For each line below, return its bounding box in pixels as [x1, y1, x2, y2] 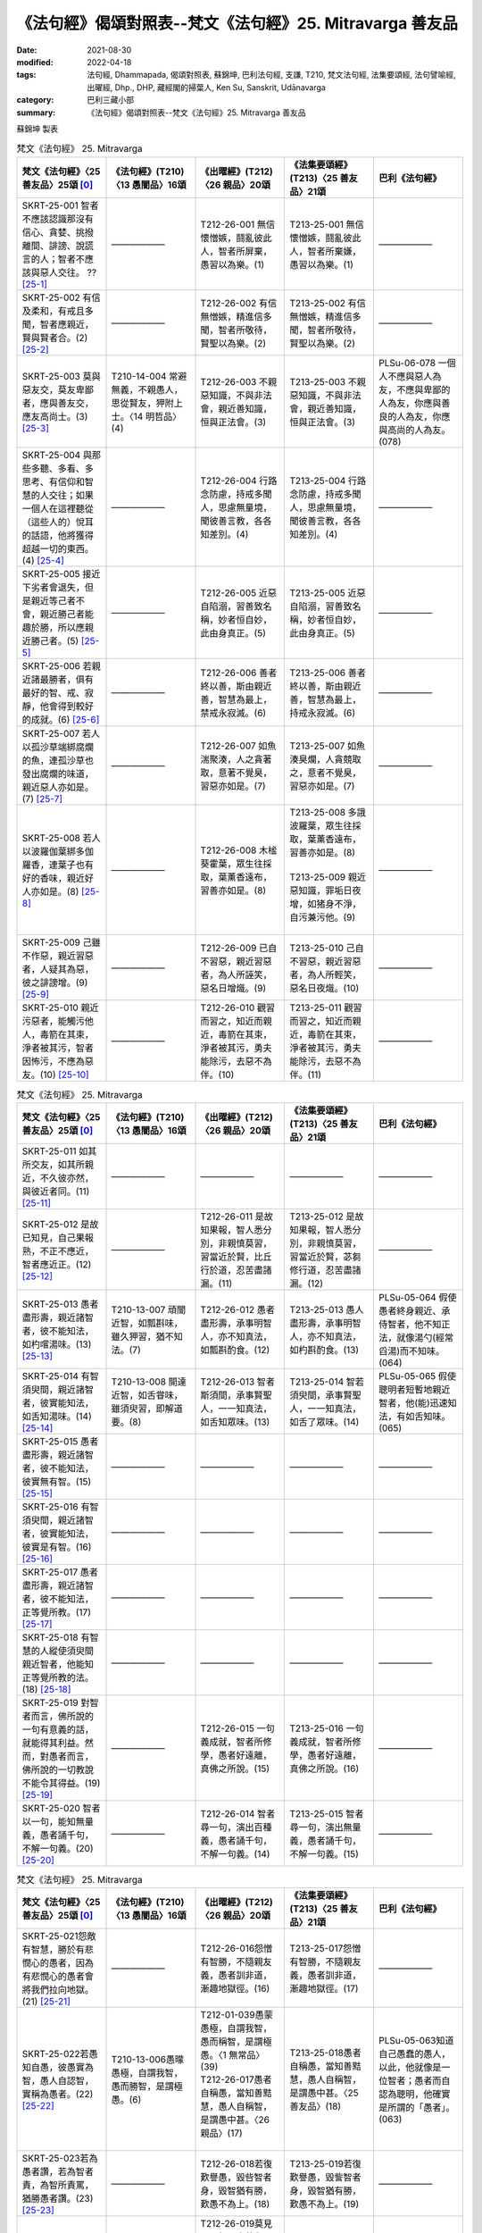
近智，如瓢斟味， [111, 1317, 183, 1330]
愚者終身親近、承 [378, 1305, 451, 1317]
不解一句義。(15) [289, 1848, 359, 1861]
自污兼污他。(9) [289, 911, 356, 924]
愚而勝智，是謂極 [111, 2080, 183, 2093]
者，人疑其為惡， [21, 963, 94, 975]
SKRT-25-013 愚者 [21, 1298, 99, 1310]
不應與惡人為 [386, 370, 442, 382]
